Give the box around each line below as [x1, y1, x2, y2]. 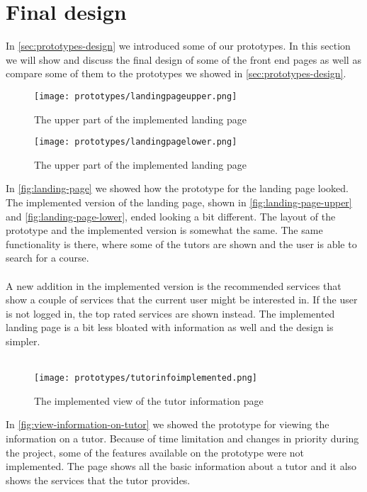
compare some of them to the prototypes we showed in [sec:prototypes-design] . [6, 66, 346, 81]
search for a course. [6, 250, 89, 265]
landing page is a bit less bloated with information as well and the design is [6, 320, 334, 335]
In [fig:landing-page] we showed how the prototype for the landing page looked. [6, 181, 349, 196]
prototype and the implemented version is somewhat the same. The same [6, 223, 323, 237]
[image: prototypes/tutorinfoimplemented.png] [34, 373, 257, 384]
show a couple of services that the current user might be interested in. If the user [6, 292, 358, 307]
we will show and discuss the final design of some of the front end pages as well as [6, 52, 361, 67]
